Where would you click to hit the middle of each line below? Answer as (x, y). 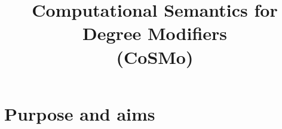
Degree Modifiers (155, 33)
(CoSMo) (155, 56)
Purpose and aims (80, 113)
